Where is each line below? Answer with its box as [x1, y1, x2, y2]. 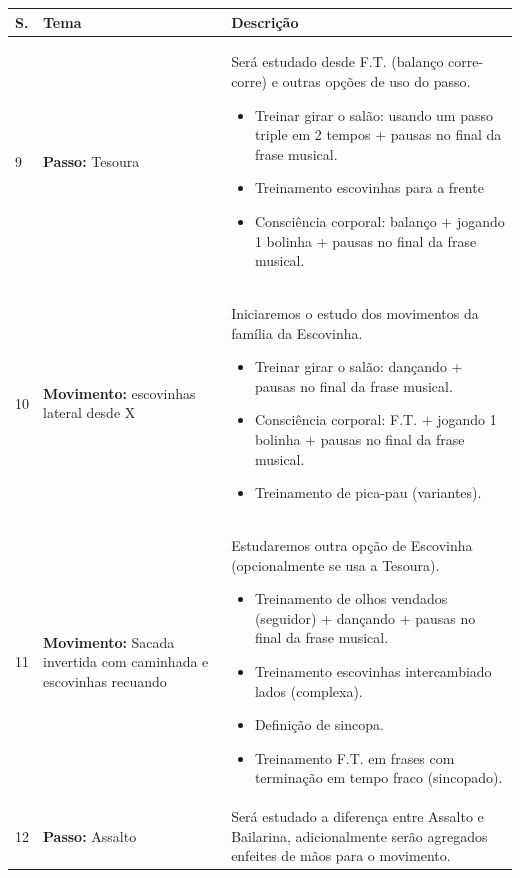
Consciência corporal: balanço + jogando [254, 210, 505, 231]
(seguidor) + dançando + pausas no [254, 607, 476, 628]
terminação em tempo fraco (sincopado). [254, 767, 503, 788]
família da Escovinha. [231, 322, 363, 343]
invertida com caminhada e [43, 651, 209, 672]
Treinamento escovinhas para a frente [254, 177, 484, 198]
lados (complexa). [254, 680, 363, 701]
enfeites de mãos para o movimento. [231, 845, 451, 866]
